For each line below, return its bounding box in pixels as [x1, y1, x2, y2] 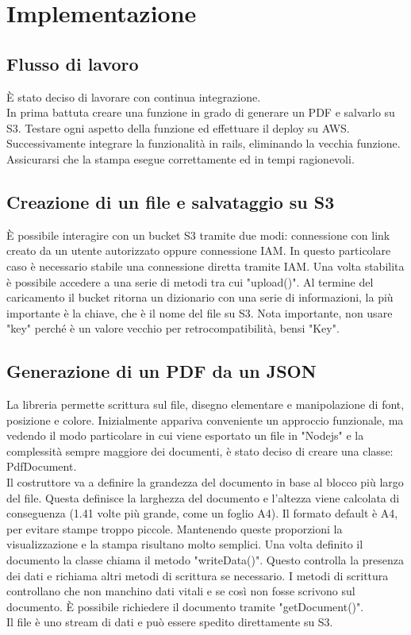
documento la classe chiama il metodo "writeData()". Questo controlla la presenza [6, 552, 405, 568]
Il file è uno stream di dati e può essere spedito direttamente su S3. [6, 614, 333, 630]
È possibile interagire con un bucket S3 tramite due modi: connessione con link [6, 226, 390, 243]
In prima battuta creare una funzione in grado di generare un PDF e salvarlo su [6, 104, 395, 121]
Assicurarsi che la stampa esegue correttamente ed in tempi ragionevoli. [6, 150, 355, 167]
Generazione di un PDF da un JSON [6, 359, 317, 383]
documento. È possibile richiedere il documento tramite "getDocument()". [6, 598, 364, 614]
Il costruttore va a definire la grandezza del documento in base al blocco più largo [6, 474, 404, 491]
